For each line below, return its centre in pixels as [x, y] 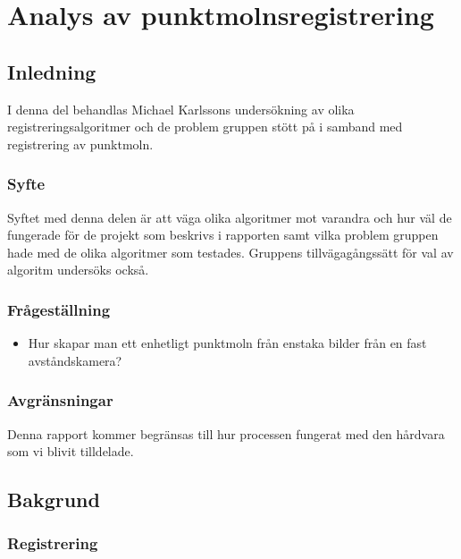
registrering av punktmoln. [80, 144]
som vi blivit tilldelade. [71, 451]
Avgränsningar [60, 400]
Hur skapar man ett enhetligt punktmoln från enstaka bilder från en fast [227, 343]
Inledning [52, 71]
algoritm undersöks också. [78, 270]
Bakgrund [54, 500]
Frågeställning [59, 309]
